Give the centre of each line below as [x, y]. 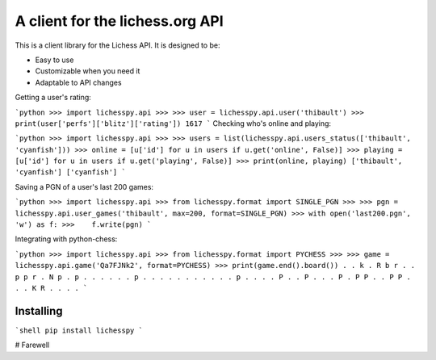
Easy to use [55, 60]
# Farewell [32, 345]
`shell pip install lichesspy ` [79, 330]
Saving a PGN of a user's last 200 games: [84, 186]
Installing [39, 311]
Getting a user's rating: [53, 98]
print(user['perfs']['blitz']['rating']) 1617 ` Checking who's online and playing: [173, 123]
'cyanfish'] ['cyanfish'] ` [71, 172]
